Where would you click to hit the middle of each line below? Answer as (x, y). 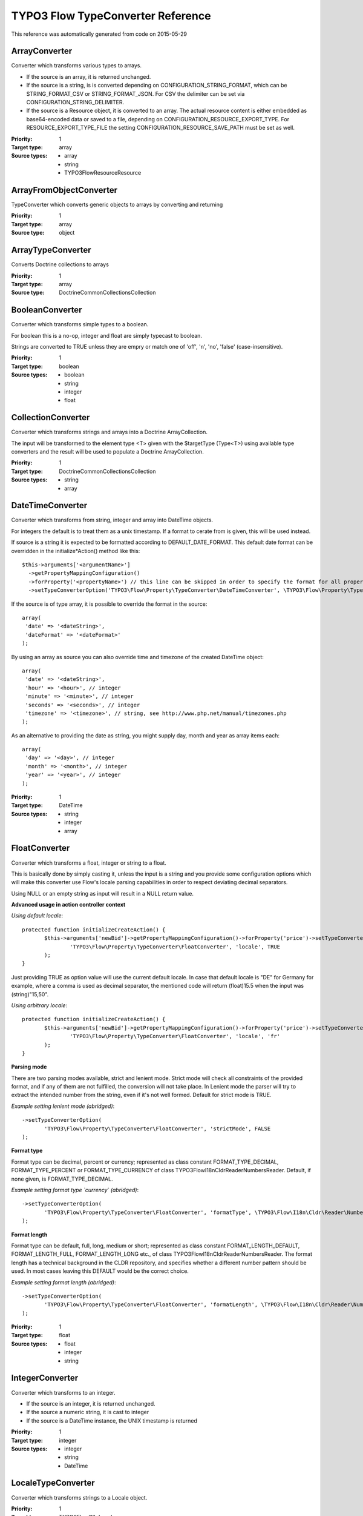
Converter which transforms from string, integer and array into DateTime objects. (112, 520)
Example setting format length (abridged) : (64, 1282)
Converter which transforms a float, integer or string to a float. (89, 863)
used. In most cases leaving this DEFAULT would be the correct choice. (100, 1271)
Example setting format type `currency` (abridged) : (75, 1190)
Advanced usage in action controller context (68, 905)
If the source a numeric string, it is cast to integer (88, 1412)
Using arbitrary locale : (39, 1005)
